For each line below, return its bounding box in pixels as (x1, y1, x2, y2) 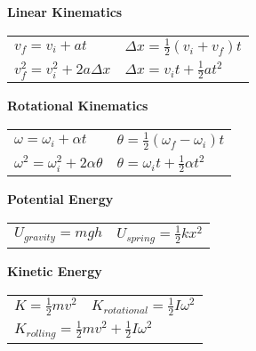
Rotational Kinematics (7, 96, 148, 115)
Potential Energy (7, 190, 114, 208)
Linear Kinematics (7, 3, 123, 20)
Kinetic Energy (7, 262, 102, 281)
